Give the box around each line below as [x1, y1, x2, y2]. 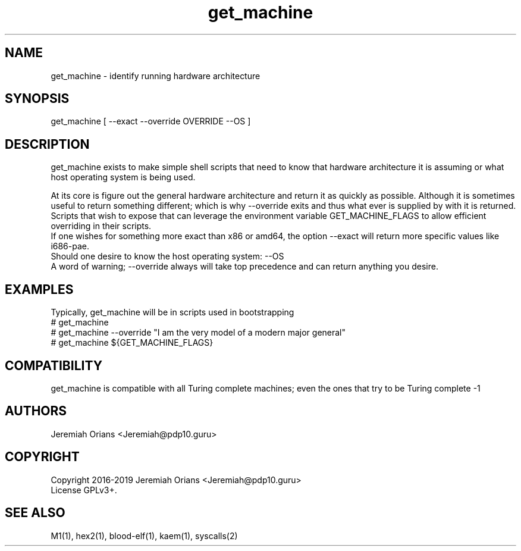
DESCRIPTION [5, 136, 90, 152]
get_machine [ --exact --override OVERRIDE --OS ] [51, 116, 251, 127]
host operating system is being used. [51, 172, 196, 183]
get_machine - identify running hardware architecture [51, 70, 260, 81]
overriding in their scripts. [51, 221, 152, 231]
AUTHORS [5, 403, 67, 419]
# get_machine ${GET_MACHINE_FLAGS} [51, 337, 214, 348]
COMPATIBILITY [5, 358, 102, 373]
